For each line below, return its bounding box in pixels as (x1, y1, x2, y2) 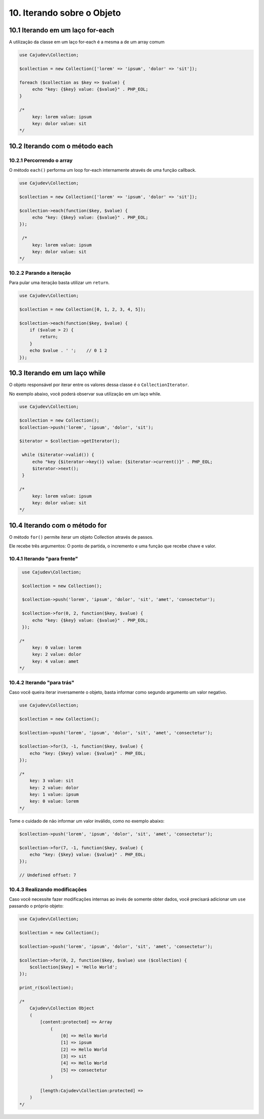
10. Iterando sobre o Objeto (9, 7, 121, 18)
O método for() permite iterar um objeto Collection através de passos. (9, 534, 154, 540)
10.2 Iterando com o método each (9, 142, 113, 150)
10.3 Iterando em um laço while (9, 369, 106, 377)
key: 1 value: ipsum (29, 792, 79, 797)
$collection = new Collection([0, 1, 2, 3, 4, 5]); (19, 307, 146, 312)
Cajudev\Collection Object (29, 1006, 95, 1011)
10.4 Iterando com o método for (9, 521, 107, 529)
